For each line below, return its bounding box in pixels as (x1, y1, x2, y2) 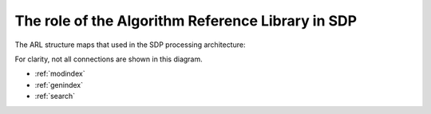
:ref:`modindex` (34, 69, 85, 79)
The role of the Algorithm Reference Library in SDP (14, 12, 358, 29)
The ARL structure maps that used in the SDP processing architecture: (14, 40, 246, 49)
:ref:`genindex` (34, 80, 84, 89)
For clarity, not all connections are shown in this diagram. (14, 54, 203, 64)
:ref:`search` (34, 92, 76, 101)
